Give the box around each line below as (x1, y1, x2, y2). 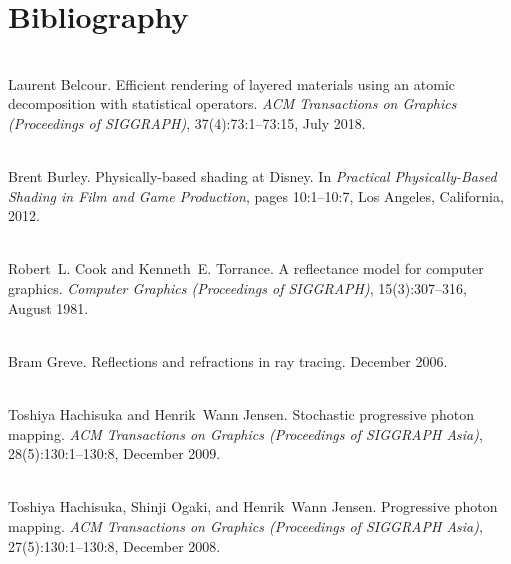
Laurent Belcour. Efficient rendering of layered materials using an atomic (8, 73, 456, 94)
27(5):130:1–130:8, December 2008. (8, 535, 221, 556)
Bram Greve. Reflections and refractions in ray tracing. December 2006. (8, 350, 448, 371)
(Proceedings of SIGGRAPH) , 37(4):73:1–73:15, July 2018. (8, 112, 366, 133)
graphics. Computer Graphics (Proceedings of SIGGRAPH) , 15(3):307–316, (8, 278, 467, 299)
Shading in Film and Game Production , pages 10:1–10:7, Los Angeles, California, (8, 185, 504, 206)
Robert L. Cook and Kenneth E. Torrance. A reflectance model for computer (8, 258, 484, 279)
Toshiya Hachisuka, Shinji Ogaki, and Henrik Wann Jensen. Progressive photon (8, 496, 498, 517)
